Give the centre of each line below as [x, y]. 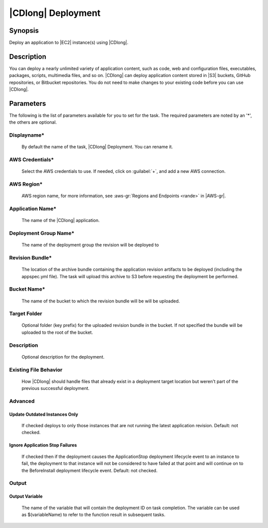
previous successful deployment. [56, 388]
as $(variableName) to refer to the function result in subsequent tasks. [94, 515]
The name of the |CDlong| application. [61, 221]
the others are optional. [33, 122]
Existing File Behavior [36, 370]
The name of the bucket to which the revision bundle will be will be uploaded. [101, 301]
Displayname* [27, 135]
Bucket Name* [27, 289]
